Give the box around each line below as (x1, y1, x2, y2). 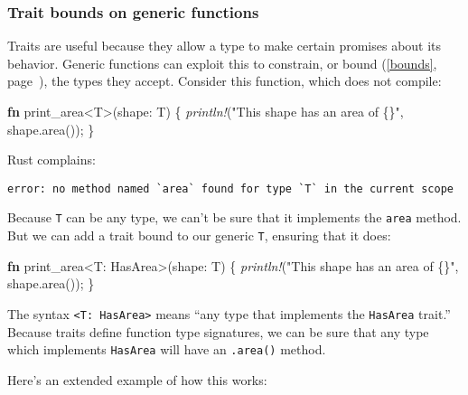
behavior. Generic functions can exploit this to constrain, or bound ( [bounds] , (7, 53, 437, 72)
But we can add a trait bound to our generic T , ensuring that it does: (7, 226, 391, 245)
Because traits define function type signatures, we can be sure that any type (7, 322, 429, 341)
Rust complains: (7, 150, 96, 169)
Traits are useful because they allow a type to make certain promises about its (7, 36, 442, 55)
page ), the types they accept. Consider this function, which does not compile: (7, 71, 442, 90)
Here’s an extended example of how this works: (7, 370, 267, 389)
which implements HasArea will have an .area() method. (7, 340, 326, 359)
